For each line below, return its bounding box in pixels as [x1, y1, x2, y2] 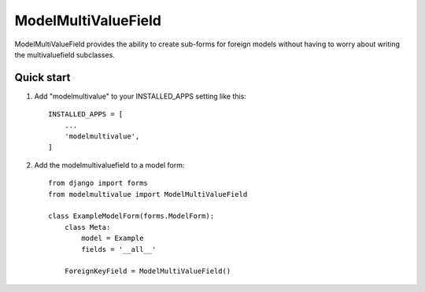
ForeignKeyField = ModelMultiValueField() [64, 267, 231, 275]
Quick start [14, 71, 71, 84]
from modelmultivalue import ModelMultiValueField [48, 190, 248, 198]
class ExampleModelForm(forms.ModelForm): [48, 212, 215, 220]
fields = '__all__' [81, 245, 157, 253]
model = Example [81, 234, 144, 243]
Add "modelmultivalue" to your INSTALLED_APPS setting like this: [34, 91, 247, 101]
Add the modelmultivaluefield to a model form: [34, 160, 185, 169]
